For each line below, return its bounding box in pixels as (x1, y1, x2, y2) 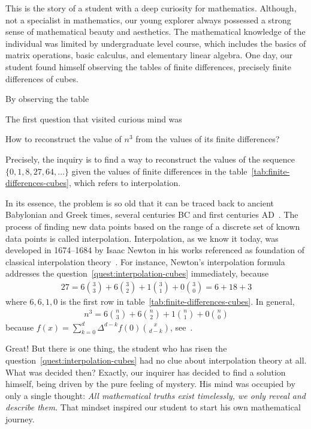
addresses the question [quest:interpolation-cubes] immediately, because (5, 267, 269, 280)
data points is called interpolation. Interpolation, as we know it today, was (5, 232, 279, 244)
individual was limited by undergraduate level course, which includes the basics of (5, 37, 306, 49)
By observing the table (5, 92, 89, 105)
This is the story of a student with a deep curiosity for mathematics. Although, (5, 2, 297, 14)
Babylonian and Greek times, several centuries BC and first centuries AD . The (5, 208, 298, 221)
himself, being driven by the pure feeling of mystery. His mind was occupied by (5, 377, 295, 390)
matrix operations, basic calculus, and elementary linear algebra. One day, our (5, 49, 293, 61)
